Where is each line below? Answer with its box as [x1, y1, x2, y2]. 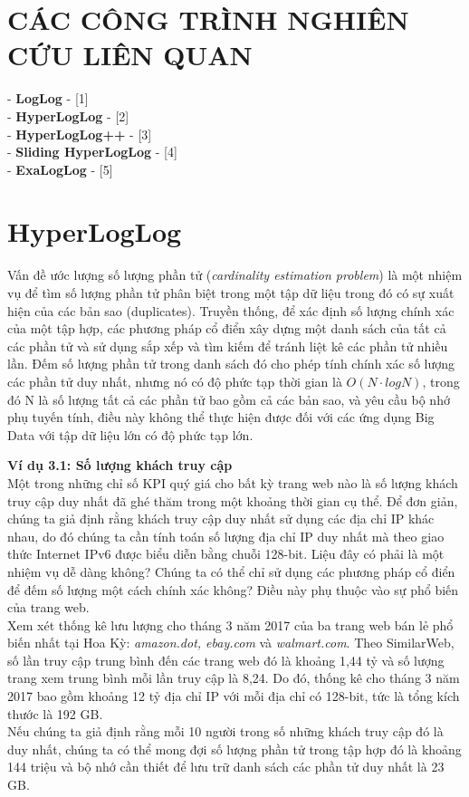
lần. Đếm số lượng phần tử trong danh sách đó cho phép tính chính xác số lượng [7, 354, 455, 373]
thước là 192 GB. [7, 704, 103, 723]
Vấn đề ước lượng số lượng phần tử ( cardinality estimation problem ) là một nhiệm [7, 265, 463, 284]
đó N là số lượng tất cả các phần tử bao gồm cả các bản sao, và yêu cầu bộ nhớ [7, 389, 450, 408]
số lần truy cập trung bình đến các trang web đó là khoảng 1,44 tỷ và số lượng [7, 650, 445, 669]
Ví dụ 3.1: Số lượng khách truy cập [7, 456, 233, 475]
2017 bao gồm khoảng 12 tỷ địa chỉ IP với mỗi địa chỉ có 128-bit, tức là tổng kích [7, 687, 460, 706]
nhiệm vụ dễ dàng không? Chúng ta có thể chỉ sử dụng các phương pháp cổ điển [7, 562, 455, 581]
